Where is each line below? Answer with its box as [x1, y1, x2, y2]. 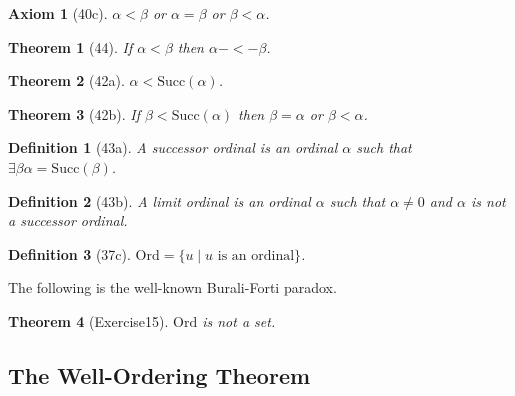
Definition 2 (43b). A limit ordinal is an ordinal [8, 190, 311, 211]
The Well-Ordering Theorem [8, 359, 311, 390]
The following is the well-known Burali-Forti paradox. [8, 277, 337, 298]
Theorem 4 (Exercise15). [8, 310, 169, 331]
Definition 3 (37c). [8, 243, 131, 264]
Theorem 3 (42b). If [8, 103, 141, 124]
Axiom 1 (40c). [8, 3, 108, 23]
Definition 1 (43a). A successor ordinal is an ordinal [8, 137, 338, 158]
